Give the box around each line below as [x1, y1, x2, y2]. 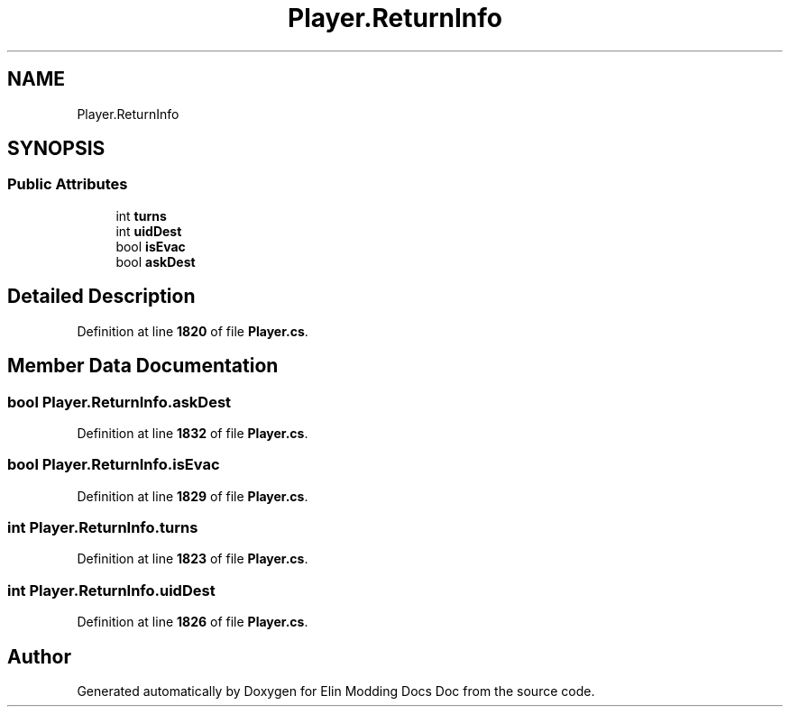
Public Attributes [7, 175, 128, 194]
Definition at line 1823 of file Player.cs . [77, 551, 308, 567]
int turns [115, 207, 167, 224]
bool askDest [115, 253, 196, 270]
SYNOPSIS [7, 137, 106, 160]
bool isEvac [115, 238, 186, 254]
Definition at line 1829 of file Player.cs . [77, 488, 308, 504]
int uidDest [115, 223, 182, 239]
